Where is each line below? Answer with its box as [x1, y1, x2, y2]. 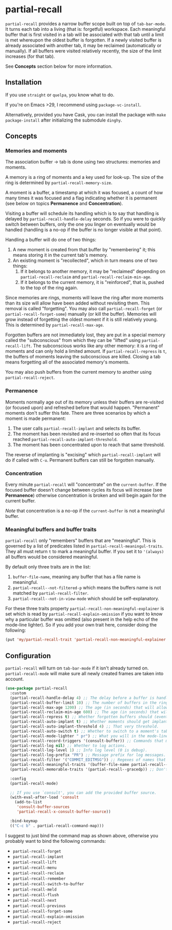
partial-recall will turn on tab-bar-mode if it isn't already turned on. [5, 665, 149, 671]
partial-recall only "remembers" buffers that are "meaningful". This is [5, 537, 156, 544]
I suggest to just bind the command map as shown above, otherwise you [5, 832, 159, 839]
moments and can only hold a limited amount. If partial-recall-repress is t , [5, 348, 167, 354]
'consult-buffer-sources [16, 804, 70, 810]
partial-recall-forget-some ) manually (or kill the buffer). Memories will [5, 311, 157, 317]
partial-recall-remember [12, 876, 66, 881]
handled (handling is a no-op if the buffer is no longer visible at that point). [5, 227, 162, 233]
